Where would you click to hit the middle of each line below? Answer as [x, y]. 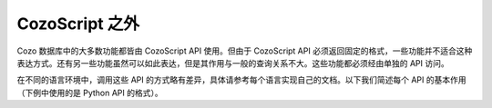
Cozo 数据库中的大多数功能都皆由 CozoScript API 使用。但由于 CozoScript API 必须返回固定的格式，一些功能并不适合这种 [245, 51]
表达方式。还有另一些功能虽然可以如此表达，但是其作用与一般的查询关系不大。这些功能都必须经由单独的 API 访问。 [233, 63]
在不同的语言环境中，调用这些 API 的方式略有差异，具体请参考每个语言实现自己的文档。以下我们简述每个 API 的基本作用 [241, 80]
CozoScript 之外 [78, 24]
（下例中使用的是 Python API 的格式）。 [90, 93]
